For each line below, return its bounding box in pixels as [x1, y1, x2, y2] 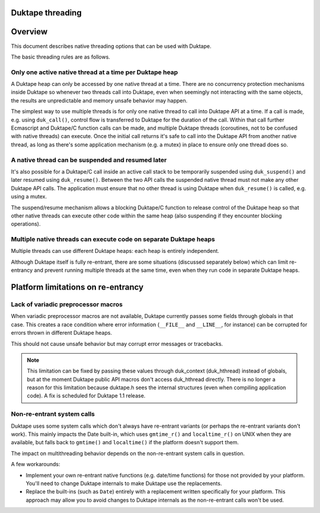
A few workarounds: [11, 461, 60, 468]
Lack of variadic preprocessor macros [11, 300, 123, 308]
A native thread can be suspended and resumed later [11, 156, 167, 164]
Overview [11, 27, 48, 37]
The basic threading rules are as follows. [11, 53, 111, 60]
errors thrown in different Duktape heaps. [11, 329, 113, 336]
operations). [11, 220, 41, 227]
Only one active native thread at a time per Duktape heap [11, 68, 178, 76]
